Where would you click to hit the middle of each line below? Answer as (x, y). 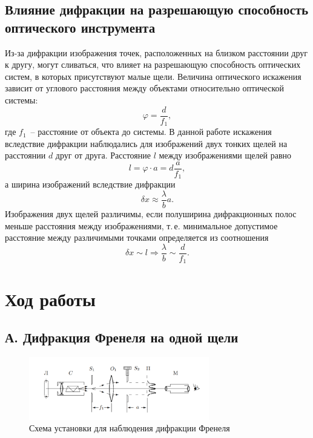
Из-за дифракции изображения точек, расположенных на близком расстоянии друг (156, 52)
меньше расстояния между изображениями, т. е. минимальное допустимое (141, 225)
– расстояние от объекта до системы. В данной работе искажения (151, 132)
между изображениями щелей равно (225, 155)
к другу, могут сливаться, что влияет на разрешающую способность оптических (153, 64)
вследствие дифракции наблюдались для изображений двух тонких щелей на (146, 143)
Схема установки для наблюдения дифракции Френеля (130, 428)
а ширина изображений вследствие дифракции (90, 184)
